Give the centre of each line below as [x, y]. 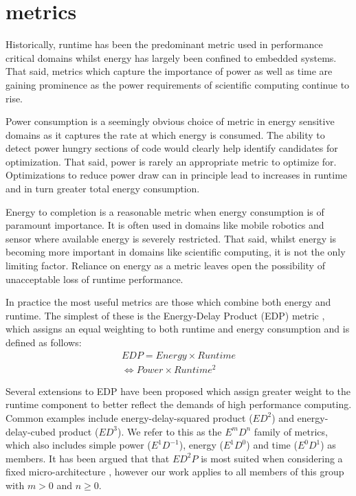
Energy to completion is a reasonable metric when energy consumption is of [165, 211]
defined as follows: [44, 342]
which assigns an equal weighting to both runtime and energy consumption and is [178, 329]
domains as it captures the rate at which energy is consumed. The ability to [165, 134]
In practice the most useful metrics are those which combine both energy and [168, 302]
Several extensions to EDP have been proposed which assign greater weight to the [178, 391]
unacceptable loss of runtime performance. [94, 279]
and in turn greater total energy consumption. [103, 189]
